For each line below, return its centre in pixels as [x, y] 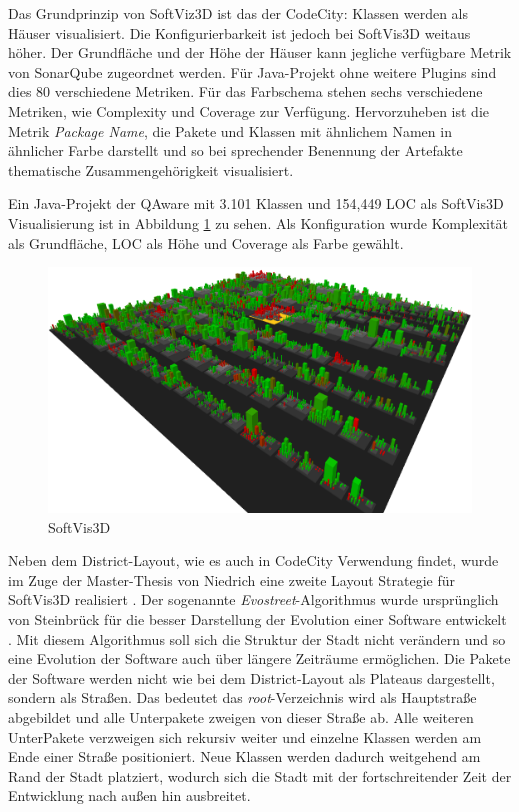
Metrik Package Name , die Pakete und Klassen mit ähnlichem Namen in [230, 130]
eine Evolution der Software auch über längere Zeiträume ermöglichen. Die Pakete [259, 658]
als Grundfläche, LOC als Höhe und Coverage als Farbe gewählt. [206, 242]
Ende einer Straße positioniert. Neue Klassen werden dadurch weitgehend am [244, 756]
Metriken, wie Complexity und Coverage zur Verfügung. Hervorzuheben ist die [248, 110]
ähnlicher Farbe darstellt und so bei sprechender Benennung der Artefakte [235, 150]
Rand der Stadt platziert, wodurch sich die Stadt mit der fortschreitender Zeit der [260, 775]
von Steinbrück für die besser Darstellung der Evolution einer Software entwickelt [257, 618]
